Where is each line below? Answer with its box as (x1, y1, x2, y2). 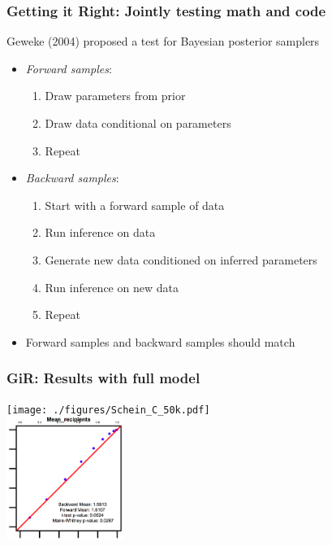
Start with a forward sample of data (45, 196, 225, 213)
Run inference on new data (45, 278, 179, 295)
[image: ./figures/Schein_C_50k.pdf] (6, 404, 210, 416)
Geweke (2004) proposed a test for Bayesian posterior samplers (6, 33, 320, 50)
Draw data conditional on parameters (45, 115, 231, 131)
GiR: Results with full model (6, 368, 200, 388)
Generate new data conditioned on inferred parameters (45, 251, 317, 268)
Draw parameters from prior (45, 87, 186, 104)
